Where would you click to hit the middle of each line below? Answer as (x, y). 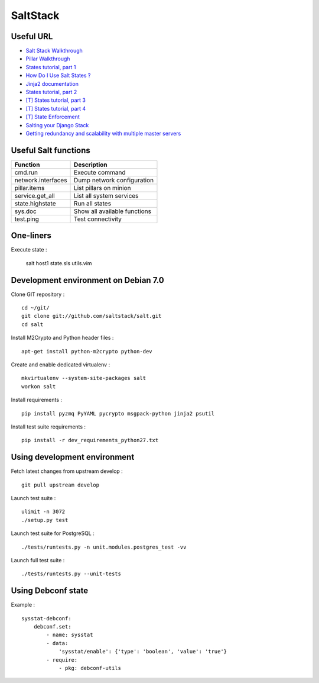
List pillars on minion (102, 188)
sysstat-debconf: (46, 618)
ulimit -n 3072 (43, 512)
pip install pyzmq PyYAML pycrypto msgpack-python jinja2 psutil (118, 413)
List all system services (106, 195)
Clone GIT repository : (38, 294)
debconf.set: (52, 627)
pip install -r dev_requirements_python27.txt (90, 440)
